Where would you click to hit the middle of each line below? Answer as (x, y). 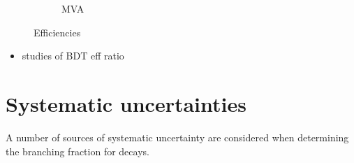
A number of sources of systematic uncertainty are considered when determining (177, 137)
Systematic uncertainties (126, 103)
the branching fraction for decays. (78, 151)
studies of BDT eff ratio (73, 56)
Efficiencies (57, 32)
